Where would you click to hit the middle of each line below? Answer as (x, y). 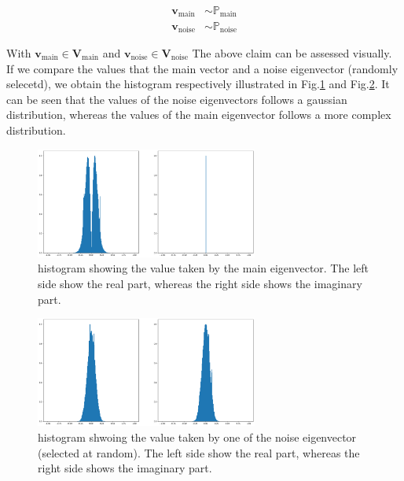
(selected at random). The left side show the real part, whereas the (199, 452)
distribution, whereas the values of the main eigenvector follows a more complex (199, 115)
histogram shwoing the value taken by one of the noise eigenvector (197, 437)
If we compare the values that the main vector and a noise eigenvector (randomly (202, 68)
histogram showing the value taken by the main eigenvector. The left (203, 268)
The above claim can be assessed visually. (292, 52)
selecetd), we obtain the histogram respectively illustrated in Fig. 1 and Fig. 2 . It (198, 84)
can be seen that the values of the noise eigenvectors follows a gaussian (177, 99)
